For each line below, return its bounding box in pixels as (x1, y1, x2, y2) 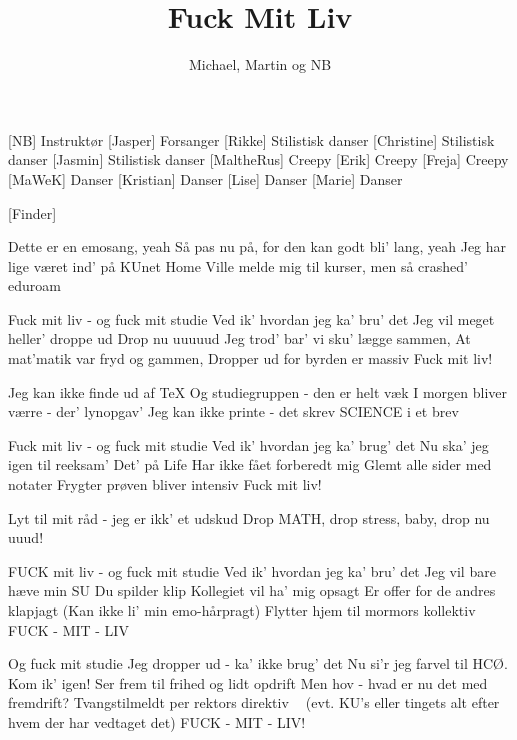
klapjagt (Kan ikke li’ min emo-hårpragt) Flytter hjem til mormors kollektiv (8, 600, 476, 620)
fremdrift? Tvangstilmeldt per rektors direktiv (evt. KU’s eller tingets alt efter (8, 692, 500, 713)
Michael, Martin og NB (188, 54, 332, 75)
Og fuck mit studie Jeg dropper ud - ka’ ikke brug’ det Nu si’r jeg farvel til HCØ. (8, 653, 508, 674)
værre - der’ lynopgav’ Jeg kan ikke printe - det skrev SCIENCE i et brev (8, 401, 459, 422)
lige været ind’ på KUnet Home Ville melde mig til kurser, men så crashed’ (8, 255, 469, 276)
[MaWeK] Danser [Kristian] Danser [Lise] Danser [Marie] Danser (8, 168, 403, 189)
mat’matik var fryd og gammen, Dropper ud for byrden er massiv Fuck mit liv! (8, 348, 493, 369)
